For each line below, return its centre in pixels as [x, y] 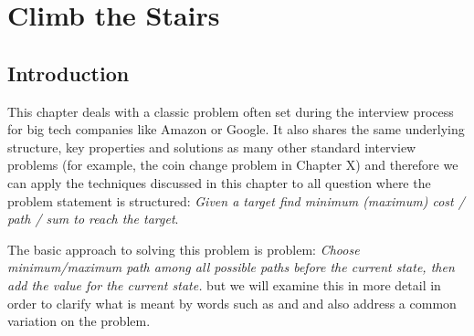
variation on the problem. [79, 321]
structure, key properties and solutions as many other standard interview [212, 147]
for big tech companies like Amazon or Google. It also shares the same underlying [236, 129]
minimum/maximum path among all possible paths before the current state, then [231, 267]
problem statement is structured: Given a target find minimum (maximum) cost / [236, 200]
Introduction [68, 73]
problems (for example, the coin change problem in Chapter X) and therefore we [233, 165]
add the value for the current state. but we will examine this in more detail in [224, 284]
